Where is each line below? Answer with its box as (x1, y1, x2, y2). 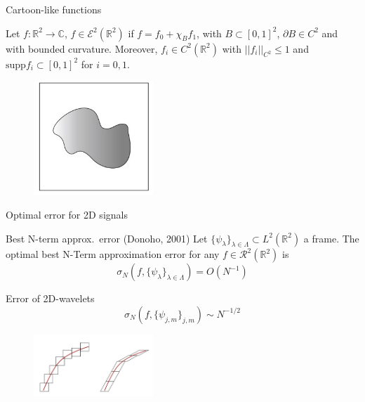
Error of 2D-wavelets (6, 291, 95, 306)
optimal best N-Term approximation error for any (6, 247, 220, 261)
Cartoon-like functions (6, 2, 102, 16)
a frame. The (303, 231, 359, 245)
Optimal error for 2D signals (6, 207, 128, 221)
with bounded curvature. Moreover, (6, 41, 158, 56)
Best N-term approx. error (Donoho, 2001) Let (6, 231, 208, 245)
